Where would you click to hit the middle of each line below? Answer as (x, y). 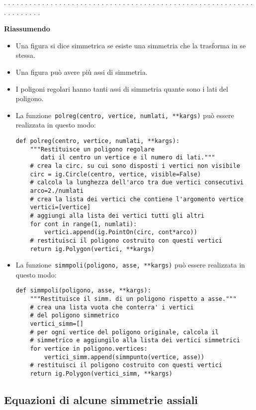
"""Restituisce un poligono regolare (92, 149)
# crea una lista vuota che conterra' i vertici (112, 307)
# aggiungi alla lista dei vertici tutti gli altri (117, 215)
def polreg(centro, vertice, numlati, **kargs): (98, 141)
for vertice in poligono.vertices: (89, 349)
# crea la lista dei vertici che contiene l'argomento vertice (137, 199)
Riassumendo (27, 29)
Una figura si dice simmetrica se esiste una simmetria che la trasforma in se (131, 45)
